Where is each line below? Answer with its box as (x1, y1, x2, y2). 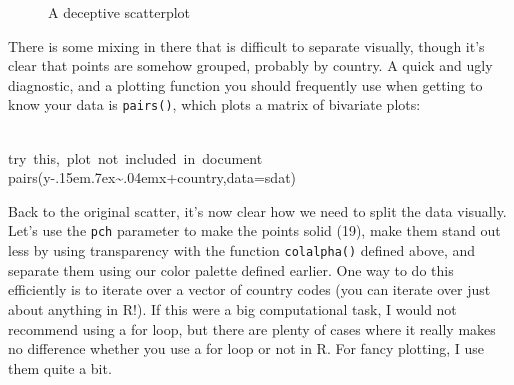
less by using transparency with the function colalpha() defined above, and (8, 240, 476, 261)
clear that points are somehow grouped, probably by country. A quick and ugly (8, 55, 493, 76)
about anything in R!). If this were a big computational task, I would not (8, 298, 457, 319)
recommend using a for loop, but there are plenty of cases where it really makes (8, 318, 496, 339)
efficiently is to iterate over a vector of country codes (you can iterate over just (8, 279, 491, 300)
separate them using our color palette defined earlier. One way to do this (8, 259, 454, 280)
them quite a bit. (8, 357, 112, 378)
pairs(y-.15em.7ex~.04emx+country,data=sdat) (8, 167, 297, 188)
